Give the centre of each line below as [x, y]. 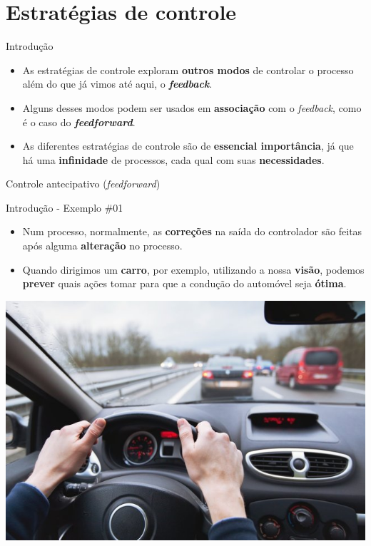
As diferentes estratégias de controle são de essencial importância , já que [188, 146]
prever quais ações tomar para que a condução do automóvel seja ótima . [184, 283]
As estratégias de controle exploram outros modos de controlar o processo [188, 69]
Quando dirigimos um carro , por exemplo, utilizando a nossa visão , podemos [193, 269]
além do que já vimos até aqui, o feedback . [117, 84]
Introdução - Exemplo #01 [65, 207]
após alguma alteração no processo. [102, 246]
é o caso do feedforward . [79, 122]
